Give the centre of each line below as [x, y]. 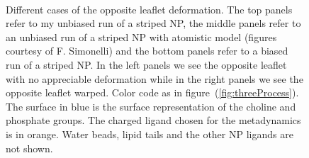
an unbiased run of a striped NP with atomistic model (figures [141, 36]
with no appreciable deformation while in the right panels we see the [154, 78]
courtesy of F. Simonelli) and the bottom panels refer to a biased [147, 51]
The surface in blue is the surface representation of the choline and [151, 106]
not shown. [29, 148]
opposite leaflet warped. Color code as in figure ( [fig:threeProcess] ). [152, 92]
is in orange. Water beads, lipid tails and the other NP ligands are [150, 134]
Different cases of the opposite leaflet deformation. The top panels [149, 9]
